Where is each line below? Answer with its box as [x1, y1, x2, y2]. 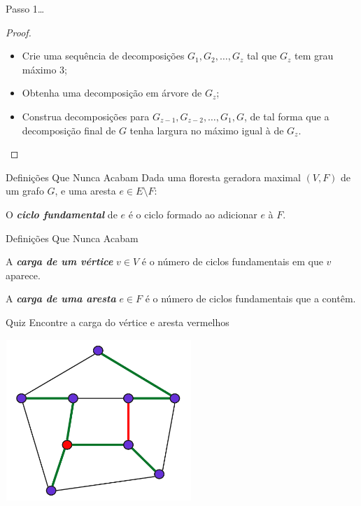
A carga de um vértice [6, 254, 113, 269]
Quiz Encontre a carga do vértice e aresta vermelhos [6, 314, 229, 329]
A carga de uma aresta [6, 291, 116, 306]
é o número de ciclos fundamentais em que [141, 254, 323, 269]
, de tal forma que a [244, 108, 330, 123]
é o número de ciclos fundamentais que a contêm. [145, 291, 356, 306]
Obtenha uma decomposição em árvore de [22, 85, 202, 100]
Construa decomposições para [22, 108, 150, 123]
